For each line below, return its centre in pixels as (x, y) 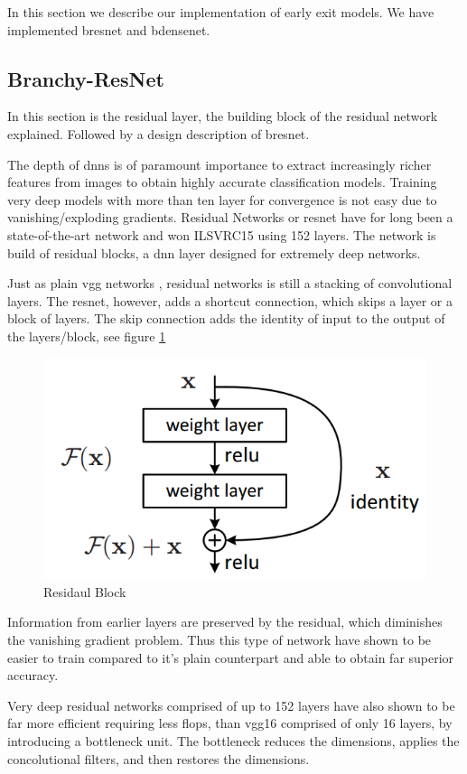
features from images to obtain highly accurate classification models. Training (222, 182)
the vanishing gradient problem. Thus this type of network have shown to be (219, 640)
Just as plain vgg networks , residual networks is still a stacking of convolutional (230, 283)
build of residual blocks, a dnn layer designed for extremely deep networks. (214, 252)
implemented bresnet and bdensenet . (109, 29)
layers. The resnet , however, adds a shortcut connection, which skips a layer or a (230, 300)
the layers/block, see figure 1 (87, 336)
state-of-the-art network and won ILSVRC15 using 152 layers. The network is (222, 234)
